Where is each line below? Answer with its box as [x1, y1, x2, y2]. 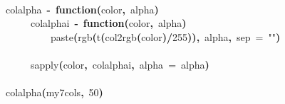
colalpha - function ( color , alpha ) [6, 1, 159, 16]
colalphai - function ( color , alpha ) [31, 16, 187, 30]
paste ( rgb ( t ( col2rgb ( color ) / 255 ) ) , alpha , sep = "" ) [51, 29, 281, 44]
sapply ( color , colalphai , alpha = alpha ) [31, 57, 209, 71]
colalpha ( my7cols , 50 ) [6, 85, 103, 100]
